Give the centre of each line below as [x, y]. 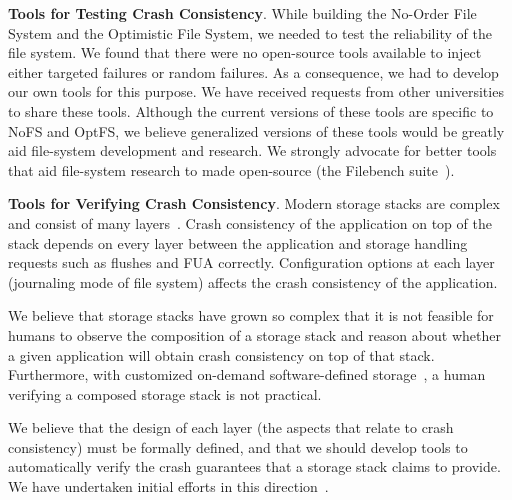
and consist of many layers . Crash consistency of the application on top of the [250, 222]
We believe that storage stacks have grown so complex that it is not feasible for [251, 315]
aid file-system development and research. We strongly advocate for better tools [252, 150]
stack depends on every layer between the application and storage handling [238, 242]
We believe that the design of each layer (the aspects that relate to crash [231, 427]
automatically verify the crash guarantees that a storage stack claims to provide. [254, 466]
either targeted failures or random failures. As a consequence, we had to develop [253, 71]
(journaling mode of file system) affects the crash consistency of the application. [253, 281]
